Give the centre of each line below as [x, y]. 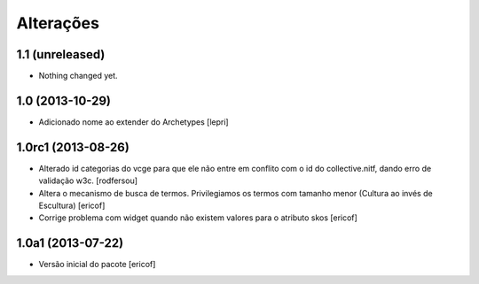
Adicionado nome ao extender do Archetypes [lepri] [134, 122]
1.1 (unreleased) [61, 54]
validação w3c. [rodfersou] [88, 180]
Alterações [58, 23]
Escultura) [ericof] [72, 206]
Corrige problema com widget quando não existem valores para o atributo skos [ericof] [198, 218]
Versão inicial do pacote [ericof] [97, 265]
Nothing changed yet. [79, 76]
